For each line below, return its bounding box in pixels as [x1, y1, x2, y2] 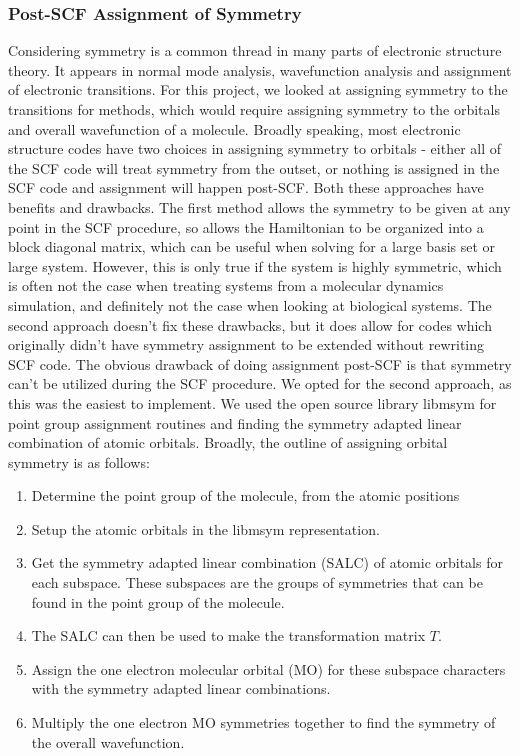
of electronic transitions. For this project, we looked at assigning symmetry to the [8, 79, 508, 100]
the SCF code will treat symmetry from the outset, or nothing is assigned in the [8, 157, 500, 178]
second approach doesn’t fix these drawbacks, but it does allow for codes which [8, 314, 492, 335]
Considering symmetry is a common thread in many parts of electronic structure [8, 40, 502, 61]
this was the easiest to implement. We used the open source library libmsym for [8, 392, 497, 413]
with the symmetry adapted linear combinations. [31, 678, 331, 699]
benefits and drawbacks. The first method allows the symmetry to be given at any [8, 196, 511, 217]
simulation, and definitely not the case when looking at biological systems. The [8, 294, 492, 315]
